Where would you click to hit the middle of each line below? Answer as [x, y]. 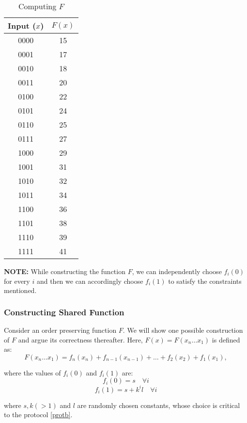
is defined [226, 339]
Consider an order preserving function [60, 330]
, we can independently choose [177, 271]
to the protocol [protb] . [38, 415]
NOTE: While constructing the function [65, 271]
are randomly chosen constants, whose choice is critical [159, 405]
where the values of [32, 372]
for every [17, 281]
